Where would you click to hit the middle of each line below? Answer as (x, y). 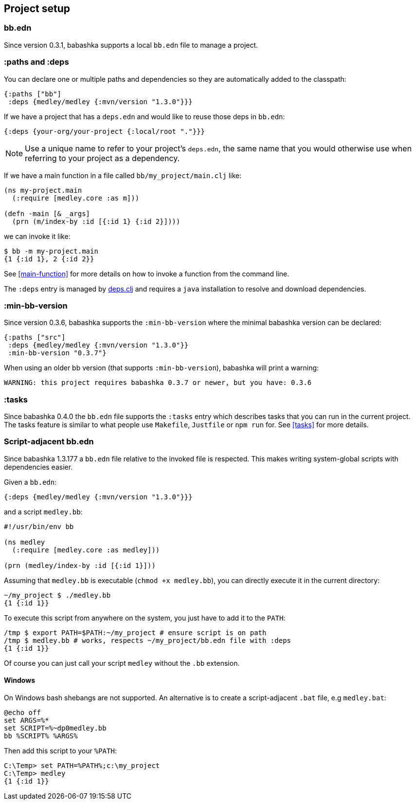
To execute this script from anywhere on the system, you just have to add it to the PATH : (145, 618)
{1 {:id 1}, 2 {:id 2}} (49, 259)
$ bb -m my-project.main (51, 251)
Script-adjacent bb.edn (49, 442)
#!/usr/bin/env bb (39, 526)
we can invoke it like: (37, 236)
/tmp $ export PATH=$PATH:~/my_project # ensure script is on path (135, 632)
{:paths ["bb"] (33, 94)
